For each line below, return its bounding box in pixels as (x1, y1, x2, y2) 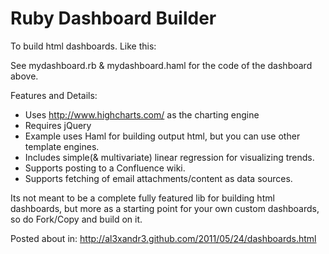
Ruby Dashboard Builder (10, 7, 217, 30)
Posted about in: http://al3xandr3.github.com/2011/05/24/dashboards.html (10, 232, 317, 244)
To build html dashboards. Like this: (10, 40, 157, 52)
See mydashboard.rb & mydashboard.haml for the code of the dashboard (10, 59, 313, 71)
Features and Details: (10, 89, 98, 101)
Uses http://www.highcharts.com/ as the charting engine (24, 108, 260, 121)
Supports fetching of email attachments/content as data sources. (24, 172, 293, 184)
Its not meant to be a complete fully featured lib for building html (10, 192, 275, 204)
